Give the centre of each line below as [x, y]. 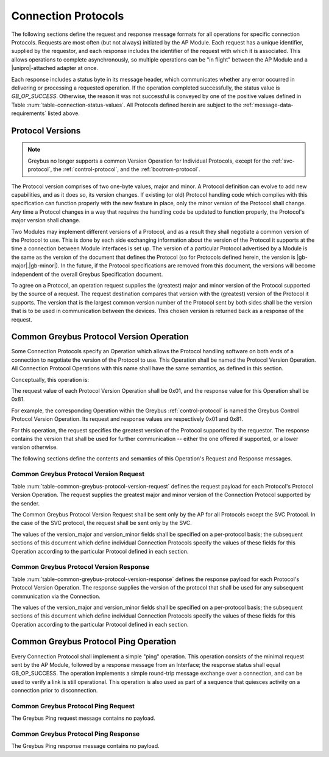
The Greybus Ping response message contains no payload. [85, 746]
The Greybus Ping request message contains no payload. [83, 718]
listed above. [64, 113]
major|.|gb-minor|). [35, 266]
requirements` [29, 113]
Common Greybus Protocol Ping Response [76, 734]
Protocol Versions [46, 131]
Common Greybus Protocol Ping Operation [94, 642]
